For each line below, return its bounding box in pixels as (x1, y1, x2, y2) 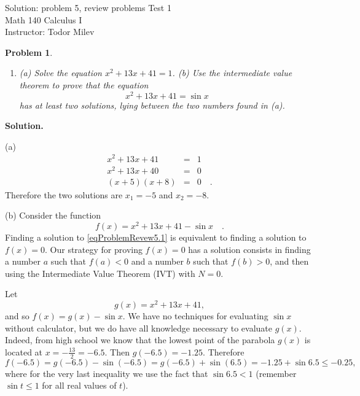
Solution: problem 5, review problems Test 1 (5, 1, 171, 14)
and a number (131, 255, 184, 268)
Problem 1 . (5, 45, 53, 58)
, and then (270, 255, 309, 268)
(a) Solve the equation (19, 66, 102, 79)
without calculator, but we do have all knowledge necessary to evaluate (5, 321, 272, 334)
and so (5, 309, 29, 322)
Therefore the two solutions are (5, 188, 123, 201)
